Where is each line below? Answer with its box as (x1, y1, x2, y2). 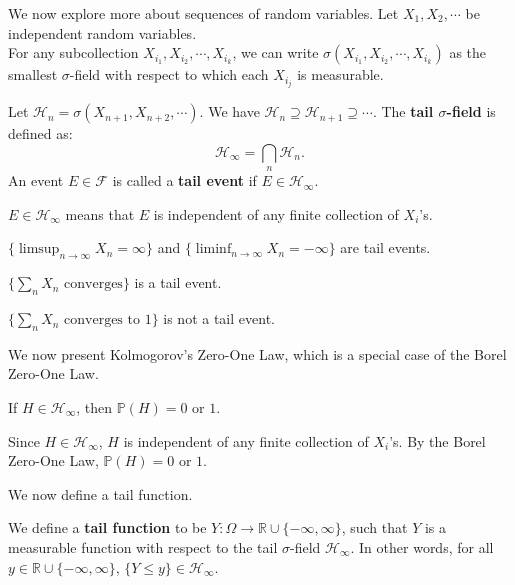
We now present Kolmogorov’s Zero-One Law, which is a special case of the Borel (8, 343, 507, 364)
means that (65, 203, 135, 224)
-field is (446, 101, 496, 122)
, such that (341, 517, 408, 538)
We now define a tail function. (8, 483, 193, 504)
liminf (195, 242, 232, 257)
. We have (199, 101, 260, 122)
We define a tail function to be (8, 517, 207, 538)
